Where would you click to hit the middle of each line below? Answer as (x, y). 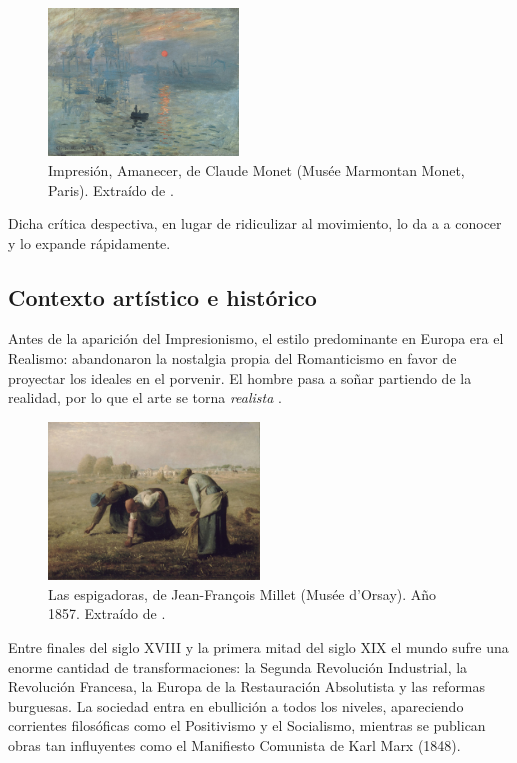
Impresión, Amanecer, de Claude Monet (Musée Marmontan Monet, (256, 169)
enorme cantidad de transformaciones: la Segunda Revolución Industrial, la (238, 666)
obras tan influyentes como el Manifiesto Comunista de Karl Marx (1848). (234, 744)
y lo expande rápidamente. (89, 242)
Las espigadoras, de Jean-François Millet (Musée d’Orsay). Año (242, 593)
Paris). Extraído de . (111, 189)
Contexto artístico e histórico (162, 296)
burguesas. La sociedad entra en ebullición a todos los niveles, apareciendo (236, 705)
